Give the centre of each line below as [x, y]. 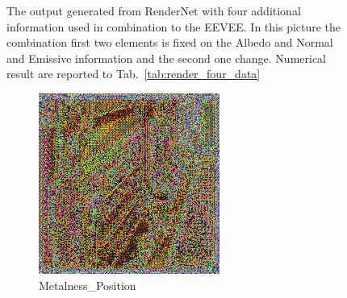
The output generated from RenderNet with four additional [154, 10]
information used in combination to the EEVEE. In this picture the [174, 26]
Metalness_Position [88, 285]
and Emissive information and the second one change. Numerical [167, 58]
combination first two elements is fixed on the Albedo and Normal [170, 42]
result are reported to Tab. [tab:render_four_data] [134, 74]
